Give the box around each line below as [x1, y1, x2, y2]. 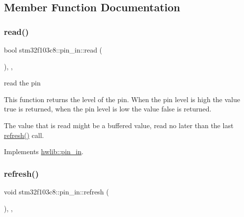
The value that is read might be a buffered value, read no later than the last [4, 120, 234, 130]
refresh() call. [4, 130, 44, 140]
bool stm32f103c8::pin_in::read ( [4, 45, 103, 54]
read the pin [4, 78, 41, 88]
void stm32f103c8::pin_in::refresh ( [4, 186, 109, 196]
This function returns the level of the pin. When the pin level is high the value [4, 94, 240, 104]
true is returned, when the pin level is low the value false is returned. [4, 104, 212, 114]
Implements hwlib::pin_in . [4, 146, 83, 157]
